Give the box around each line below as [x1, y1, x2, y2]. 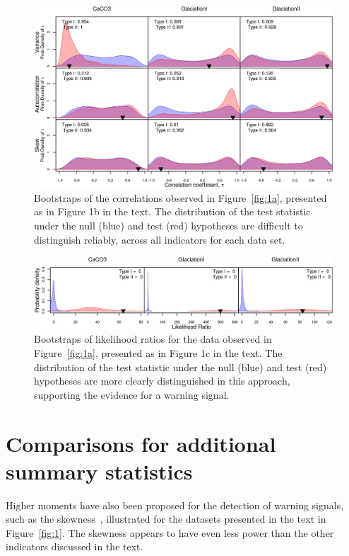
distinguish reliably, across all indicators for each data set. [34, 232, 285, 246]
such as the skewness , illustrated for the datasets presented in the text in [6, 511, 326, 526]
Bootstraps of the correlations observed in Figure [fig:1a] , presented [34, 190, 327, 205]
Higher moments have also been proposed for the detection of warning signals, [6, 497, 344, 512]
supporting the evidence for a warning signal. [34, 387, 230, 402]
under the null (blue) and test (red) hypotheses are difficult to [34, 217, 303, 232]
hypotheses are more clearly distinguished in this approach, [34, 373, 290, 388]
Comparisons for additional [6, 429, 276, 458]
